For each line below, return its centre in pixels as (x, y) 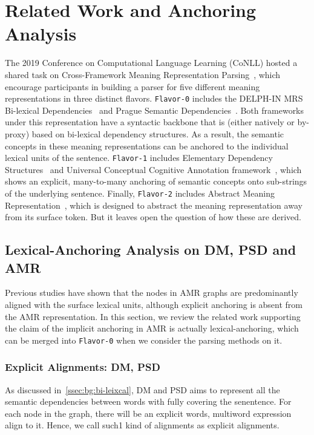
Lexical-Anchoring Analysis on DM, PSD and (151, 250)
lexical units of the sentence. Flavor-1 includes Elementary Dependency (139, 158)
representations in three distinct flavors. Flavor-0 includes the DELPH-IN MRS (154, 98)
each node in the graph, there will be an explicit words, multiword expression (148, 413)
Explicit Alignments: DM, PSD (83, 367)
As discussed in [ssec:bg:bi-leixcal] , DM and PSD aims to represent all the (142, 389)
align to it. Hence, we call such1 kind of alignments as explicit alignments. (142, 425)
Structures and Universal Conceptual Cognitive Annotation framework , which (153, 169)
